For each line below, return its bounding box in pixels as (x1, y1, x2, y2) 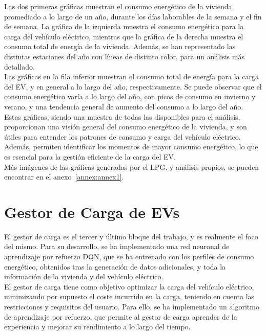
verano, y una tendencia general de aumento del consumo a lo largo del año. (4, 101, 243, 111)
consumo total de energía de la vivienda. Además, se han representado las (4, 41, 236, 52)
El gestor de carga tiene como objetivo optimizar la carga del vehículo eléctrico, (4, 281, 254, 292)
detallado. (4, 61, 35, 72)
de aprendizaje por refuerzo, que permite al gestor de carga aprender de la (4, 311, 237, 322)
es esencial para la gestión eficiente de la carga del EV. (4, 151, 176, 162)
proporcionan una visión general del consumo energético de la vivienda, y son (4, 121, 247, 132)
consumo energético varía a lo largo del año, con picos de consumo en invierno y (4, 91, 256, 102)
